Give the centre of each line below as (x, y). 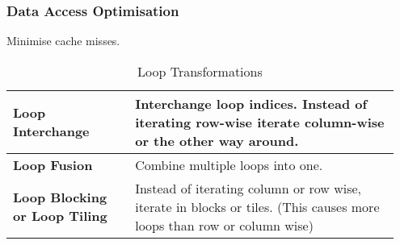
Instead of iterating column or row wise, (248, 188)
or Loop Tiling (60, 216)
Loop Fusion (53, 164)
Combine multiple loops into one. (229, 164)
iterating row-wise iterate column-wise (260, 122)
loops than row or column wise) (224, 225)
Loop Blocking (60, 197)
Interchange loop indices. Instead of (251, 103)
